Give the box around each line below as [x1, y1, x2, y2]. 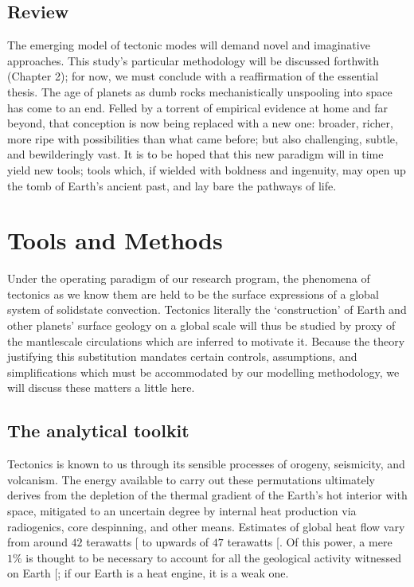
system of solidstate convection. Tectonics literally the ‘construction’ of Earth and [7, 301, 407, 318]
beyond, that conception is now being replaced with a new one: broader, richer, [7, 115, 393, 131]
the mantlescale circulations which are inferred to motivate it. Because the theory [7, 332, 405, 349]
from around [7, 534, 68, 550]
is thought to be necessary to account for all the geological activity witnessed [25, 549, 402, 565]
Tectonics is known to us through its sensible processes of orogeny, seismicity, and [7, 456, 405, 472]
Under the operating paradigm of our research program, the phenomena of [7, 270, 370, 287]
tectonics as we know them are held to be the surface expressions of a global [7, 285, 379, 302]
